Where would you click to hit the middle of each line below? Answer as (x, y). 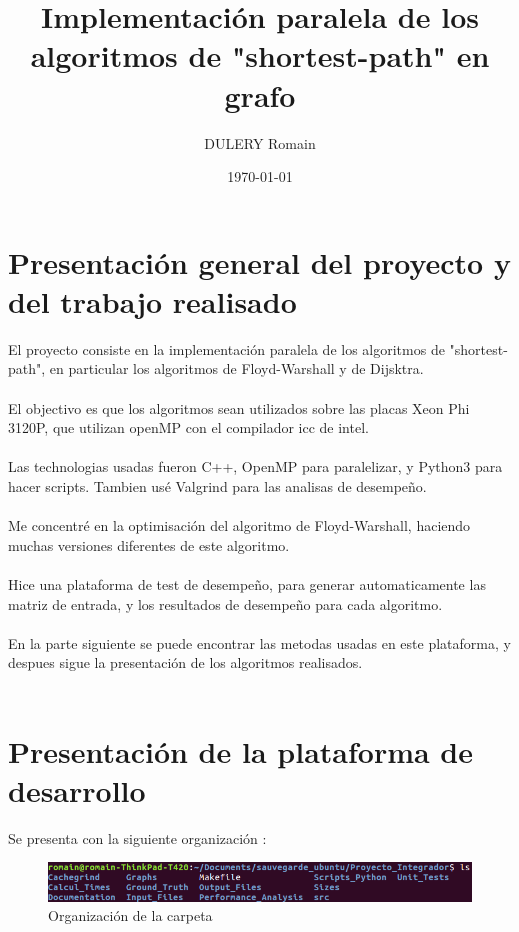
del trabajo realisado (152, 300)
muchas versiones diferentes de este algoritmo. (149, 544)
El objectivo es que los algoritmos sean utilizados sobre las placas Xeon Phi (239, 407)
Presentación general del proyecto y (259, 261)
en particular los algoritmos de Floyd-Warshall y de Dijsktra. (236, 368)
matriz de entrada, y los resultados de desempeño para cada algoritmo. (225, 603)
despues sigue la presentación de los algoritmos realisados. (185, 662)
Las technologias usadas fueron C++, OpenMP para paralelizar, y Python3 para (255, 466)
